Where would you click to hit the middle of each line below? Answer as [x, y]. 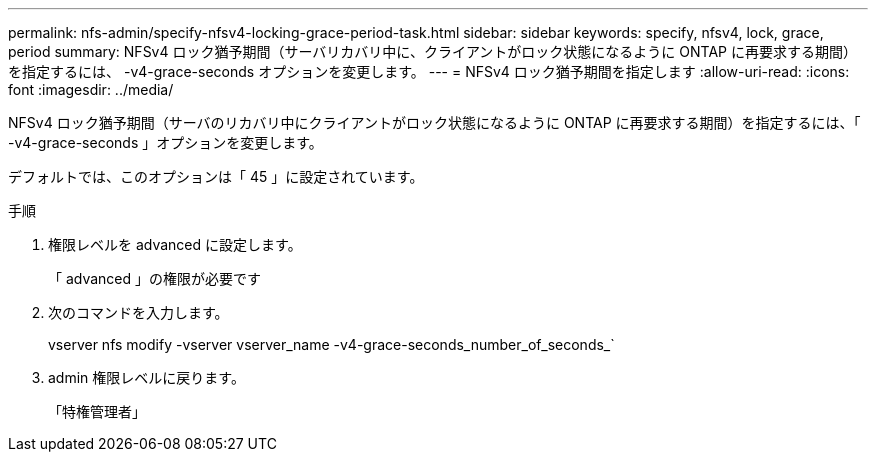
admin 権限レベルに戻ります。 [146, 377]
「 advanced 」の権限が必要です [155, 278]
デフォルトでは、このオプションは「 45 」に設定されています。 [216, 176]
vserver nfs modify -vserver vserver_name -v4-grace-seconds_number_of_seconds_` [331, 344]
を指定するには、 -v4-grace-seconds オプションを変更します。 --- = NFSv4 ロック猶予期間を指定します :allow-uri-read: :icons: [429, 71]
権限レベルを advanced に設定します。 [175, 244]
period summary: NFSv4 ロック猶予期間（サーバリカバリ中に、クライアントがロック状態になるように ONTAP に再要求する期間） [432, 51]
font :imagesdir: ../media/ [91, 89]
